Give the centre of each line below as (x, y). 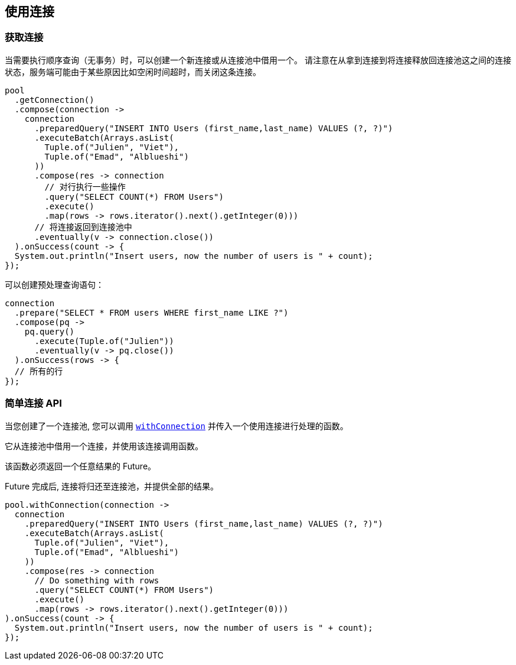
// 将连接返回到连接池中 (83, 227)
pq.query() (50, 331)
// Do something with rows (97, 580)
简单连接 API (33, 403)
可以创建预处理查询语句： (54, 284)
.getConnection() (54, 100)
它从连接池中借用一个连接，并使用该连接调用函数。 (104, 446)
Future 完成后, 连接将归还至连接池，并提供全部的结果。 (112, 486)
